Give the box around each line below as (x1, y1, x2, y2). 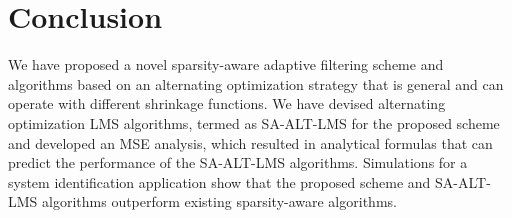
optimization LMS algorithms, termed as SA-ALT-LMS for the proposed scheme (8, 112, 500, 133)
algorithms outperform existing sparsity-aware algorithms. (42, 191, 397, 212)
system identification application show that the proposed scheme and (8, 171, 431, 192)
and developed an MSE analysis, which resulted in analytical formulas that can (8, 132, 493, 153)
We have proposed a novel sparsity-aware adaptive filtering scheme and (8, 54, 444, 75)
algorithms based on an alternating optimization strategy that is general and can (8, 73, 504, 94)
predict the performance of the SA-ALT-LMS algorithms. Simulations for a (8, 152, 468, 173)
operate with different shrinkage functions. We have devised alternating (8, 93, 446, 114)
